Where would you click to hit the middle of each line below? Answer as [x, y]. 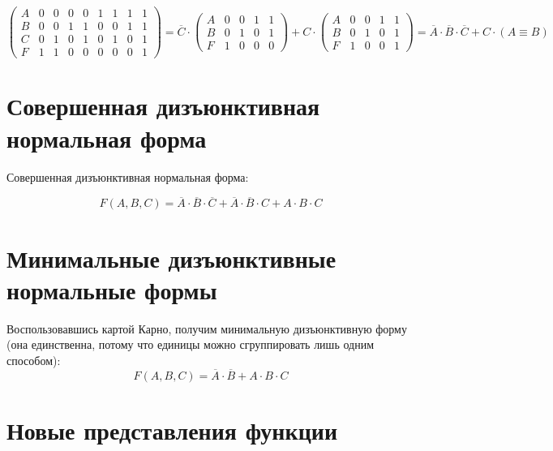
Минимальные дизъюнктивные [171, 258]
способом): [34, 360]
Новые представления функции [172, 430]
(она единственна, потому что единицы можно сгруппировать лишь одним [190, 344]
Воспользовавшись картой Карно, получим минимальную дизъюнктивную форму [207, 328]
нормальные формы [112, 289]
